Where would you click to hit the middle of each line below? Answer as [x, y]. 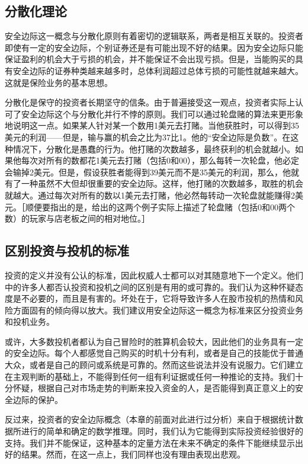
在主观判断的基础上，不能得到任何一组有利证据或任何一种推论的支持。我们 [150, 376]
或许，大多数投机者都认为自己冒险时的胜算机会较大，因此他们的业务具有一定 [154, 341]
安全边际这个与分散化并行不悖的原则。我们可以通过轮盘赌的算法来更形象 [162, 113]
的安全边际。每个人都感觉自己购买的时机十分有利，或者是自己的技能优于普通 [154, 353]
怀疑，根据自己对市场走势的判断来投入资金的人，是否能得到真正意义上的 [154, 388]
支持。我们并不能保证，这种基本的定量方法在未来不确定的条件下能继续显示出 [154, 442]
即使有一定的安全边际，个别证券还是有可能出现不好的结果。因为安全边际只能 [154, 47]
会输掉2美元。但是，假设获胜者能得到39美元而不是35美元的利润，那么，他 [148, 172]
